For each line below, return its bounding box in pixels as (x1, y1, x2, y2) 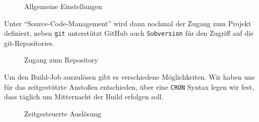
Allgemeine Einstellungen (24, 1, 102, 11)
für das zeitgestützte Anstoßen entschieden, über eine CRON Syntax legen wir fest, (4, 81, 254, 92)
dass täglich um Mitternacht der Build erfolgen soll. (4, 91, 164, 102)
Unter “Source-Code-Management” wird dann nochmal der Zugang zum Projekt (4, 18, 251, 28)
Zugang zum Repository (24, 54, 98, 65)
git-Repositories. (4, 37, 54, 48)
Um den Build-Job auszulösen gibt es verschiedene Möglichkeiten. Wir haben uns (4, 72, 255, 82)
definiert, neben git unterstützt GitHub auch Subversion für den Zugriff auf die (4, 28, 254, 38)
